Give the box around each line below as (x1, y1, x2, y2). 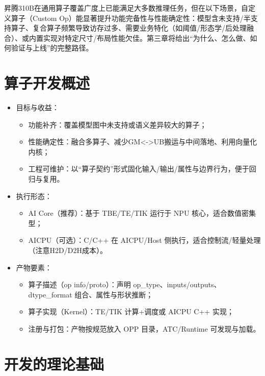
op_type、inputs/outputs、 (133, 279, 221, 290)
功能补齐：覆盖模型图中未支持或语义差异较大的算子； (28, 119, 207, 130)
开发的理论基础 (4, 353, 104, 374)
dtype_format (28, 289, 72, 299)
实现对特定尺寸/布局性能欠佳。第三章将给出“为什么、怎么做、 (43, 32, 250, 43)
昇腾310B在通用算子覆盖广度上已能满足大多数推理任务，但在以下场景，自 (4, 3, 248, 13)
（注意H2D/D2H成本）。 (28, 245, 107, 256)
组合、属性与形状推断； (74, 289, 153, 299)
